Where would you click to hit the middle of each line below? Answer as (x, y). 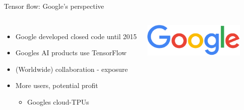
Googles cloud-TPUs (58, 101)
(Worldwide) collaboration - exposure (72, 69)
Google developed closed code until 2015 (76, 36)
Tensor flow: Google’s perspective (54, 6)
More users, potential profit (57, 85)
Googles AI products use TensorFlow (71, 53)
